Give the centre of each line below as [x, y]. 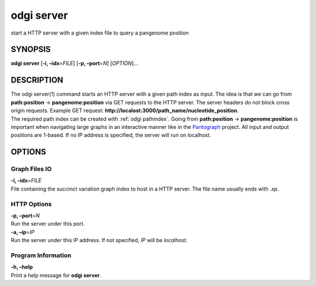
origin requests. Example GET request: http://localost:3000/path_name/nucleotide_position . [125, 111]
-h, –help [22, 267]
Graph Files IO [31, 169]
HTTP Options [31, 204]
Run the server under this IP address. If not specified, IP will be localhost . [99, 240]
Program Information [41, 255]
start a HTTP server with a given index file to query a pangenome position [100, 33]
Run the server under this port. [48, 224]
